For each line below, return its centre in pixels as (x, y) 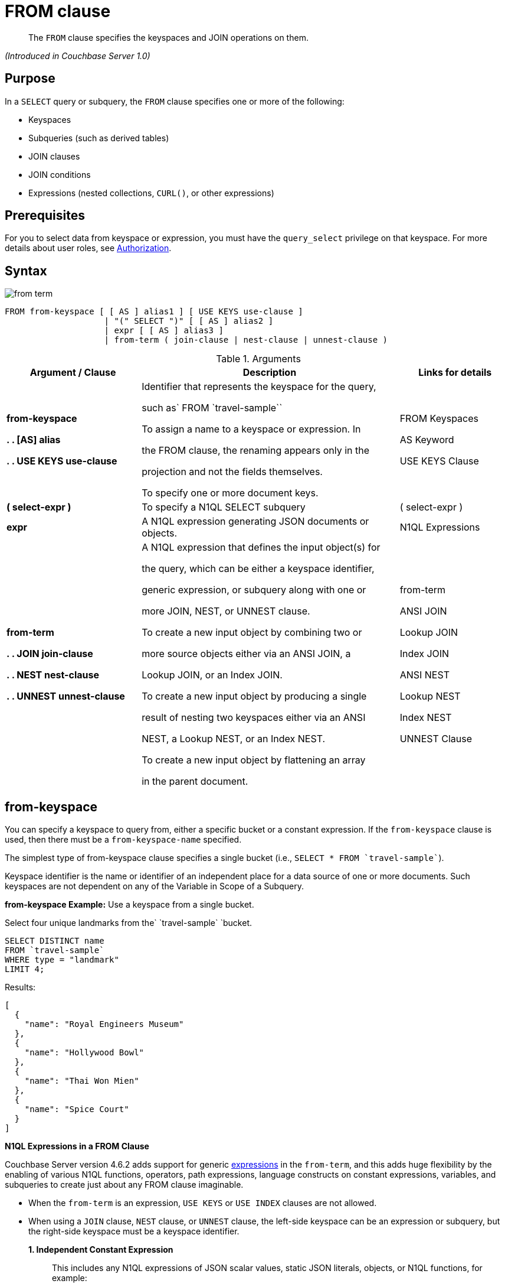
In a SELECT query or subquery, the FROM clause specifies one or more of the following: (175, 101)
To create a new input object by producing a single (254, 696)
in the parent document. (195, 781)
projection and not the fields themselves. (232, 472)
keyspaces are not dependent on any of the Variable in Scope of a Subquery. (154, 886)
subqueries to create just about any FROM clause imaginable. (124, 1185)
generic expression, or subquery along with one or (254, 590)
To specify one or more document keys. (230, 493)
